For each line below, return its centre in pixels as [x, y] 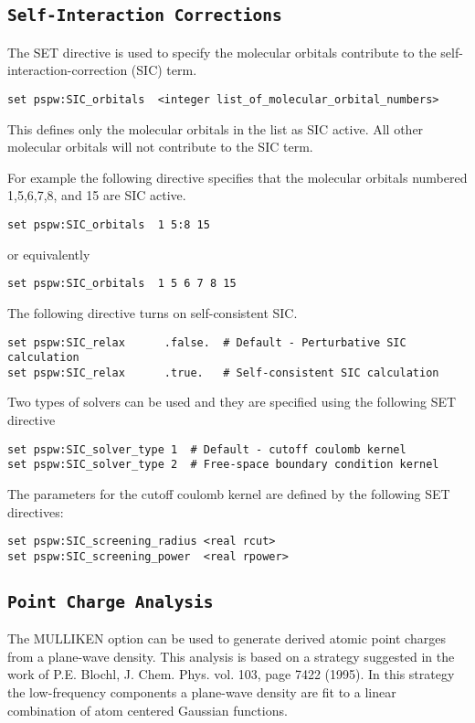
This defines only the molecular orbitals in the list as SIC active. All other [216, 128]
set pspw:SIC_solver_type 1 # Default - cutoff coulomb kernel [207, 449]
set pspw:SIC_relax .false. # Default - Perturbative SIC [207, 342]
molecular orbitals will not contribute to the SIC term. [160, 147]
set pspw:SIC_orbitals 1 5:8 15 [109, 225]
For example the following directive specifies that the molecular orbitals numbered [237, 177]
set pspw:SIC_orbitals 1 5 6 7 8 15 [122, 284]
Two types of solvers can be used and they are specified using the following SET [232, 402]
